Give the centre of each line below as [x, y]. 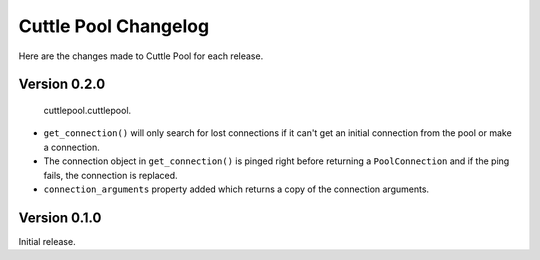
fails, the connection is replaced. [111, 175]
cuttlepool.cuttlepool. [87, 110]
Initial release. [47, 241]
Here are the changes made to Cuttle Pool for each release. [141, 56]
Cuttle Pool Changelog [114, 26]
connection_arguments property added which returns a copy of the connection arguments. [236, 189]
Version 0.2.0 [62, 84]
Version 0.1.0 [60, 217]
